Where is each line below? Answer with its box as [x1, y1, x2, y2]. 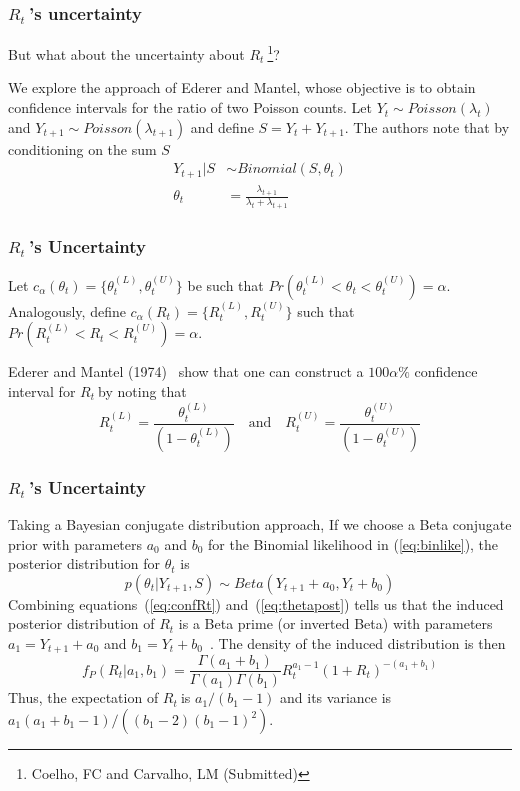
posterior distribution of [8, 613, 155, 634]
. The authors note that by [344, 116, 510, 137]
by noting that [98, 381, 187, 402]
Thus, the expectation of [8, 687, 159, 708]
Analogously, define [8, 300, 126, 321]
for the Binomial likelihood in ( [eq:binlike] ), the [208, 533, 499, 554]
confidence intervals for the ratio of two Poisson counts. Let [8, 97, 373, 118]
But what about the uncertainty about [8, 43, 245, 64]
